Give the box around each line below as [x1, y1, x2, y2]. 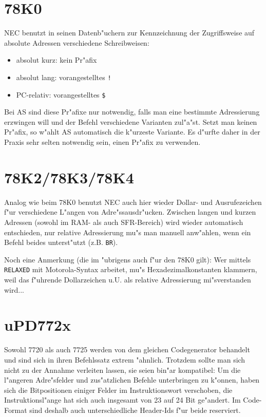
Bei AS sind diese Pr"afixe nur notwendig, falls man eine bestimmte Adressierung [4, 106, 260, 117]
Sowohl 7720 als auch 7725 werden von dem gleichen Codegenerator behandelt [4, 344, 250, 355]
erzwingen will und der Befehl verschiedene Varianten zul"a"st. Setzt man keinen [4, 116, 257, 127]
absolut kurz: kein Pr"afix [16, 54, 97, 65]
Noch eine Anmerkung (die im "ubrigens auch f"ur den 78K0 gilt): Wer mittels [4, 254, 251, 264]
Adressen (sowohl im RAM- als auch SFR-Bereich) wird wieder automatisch [4, 216, 243, 227]
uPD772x [4, 314, 71, 335]
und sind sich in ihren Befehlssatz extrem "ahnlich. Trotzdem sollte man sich [4, 354, 245, 365]
